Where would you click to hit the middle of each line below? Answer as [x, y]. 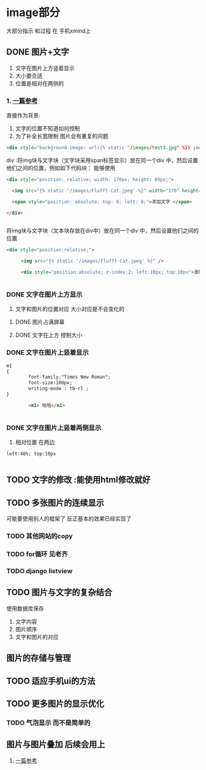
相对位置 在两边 [35, 442]
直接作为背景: [24, 116]
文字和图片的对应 [37, 637]
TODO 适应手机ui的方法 [51, 681]
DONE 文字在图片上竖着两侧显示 [54, 428]
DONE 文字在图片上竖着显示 [48, 353]
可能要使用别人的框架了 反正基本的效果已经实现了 [69, 519]
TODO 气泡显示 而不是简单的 [48, 723]
